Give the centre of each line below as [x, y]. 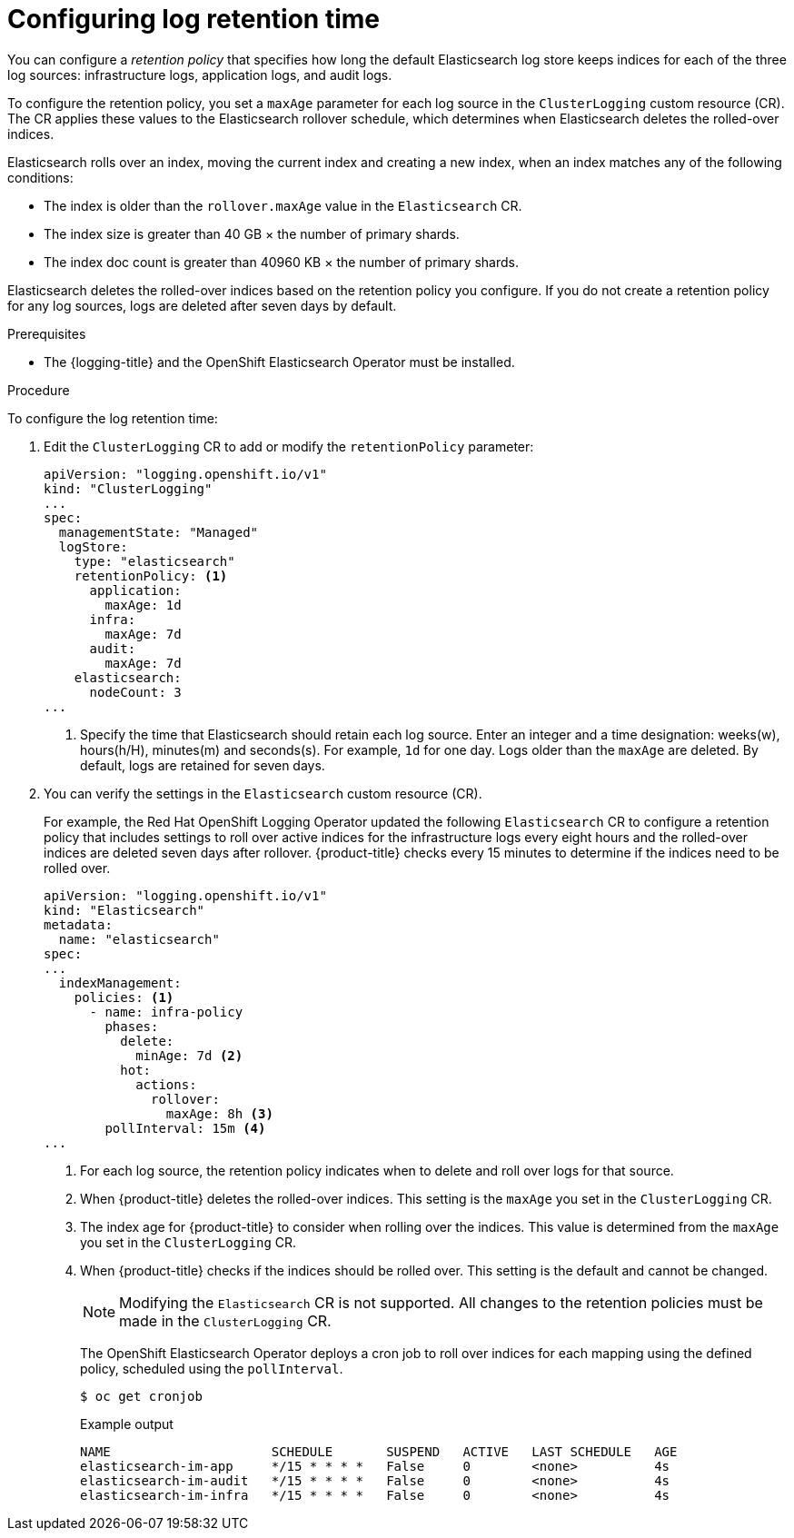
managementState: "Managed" [159, 532]
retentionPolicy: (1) [151, 576]
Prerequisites [47, 333]
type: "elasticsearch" [154, 561]
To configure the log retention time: [113, 418]
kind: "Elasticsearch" [124, 910]
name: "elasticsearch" [139, 939]
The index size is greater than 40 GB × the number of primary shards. [252, 233]
